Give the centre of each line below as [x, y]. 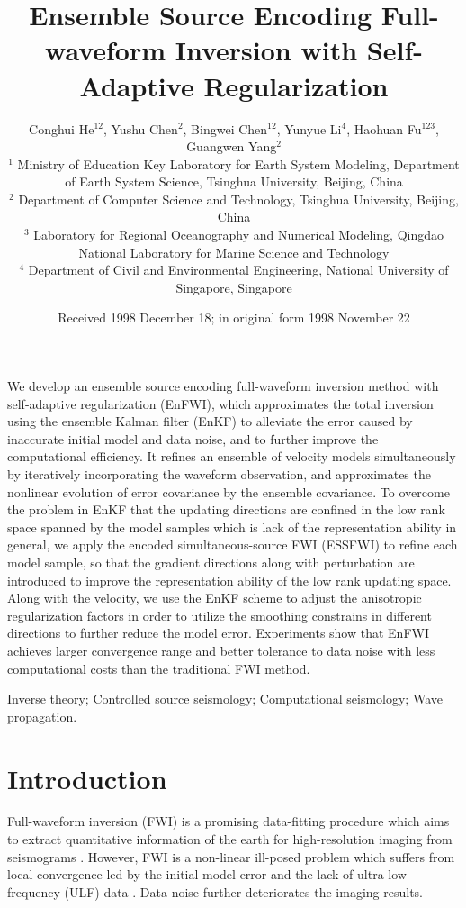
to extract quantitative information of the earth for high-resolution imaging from [230, 839]
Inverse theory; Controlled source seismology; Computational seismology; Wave [225, 699]
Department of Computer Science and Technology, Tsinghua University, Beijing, [238, 199]
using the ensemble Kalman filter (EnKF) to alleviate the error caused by [210, 421]
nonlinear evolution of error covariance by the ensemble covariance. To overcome [229, 491]
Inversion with [266, 50]
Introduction [87, 778]
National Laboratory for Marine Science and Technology [234, 252]
